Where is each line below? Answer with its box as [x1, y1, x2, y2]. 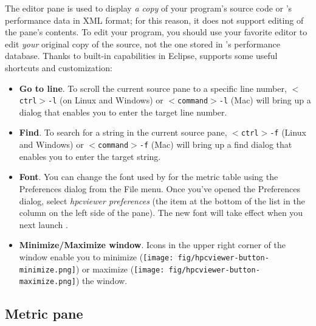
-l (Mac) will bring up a [219, 94, 311, 106]
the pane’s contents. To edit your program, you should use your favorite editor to [5, 26, 307, 38]
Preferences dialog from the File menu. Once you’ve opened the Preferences [19, 182, 300, 195]
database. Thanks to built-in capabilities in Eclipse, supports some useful [5, 49, 278, 62]
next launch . [19, 218, 68, 231]
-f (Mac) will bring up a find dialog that [139, 138, 292, 151]
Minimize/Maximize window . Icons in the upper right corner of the [19, 238, 286, 251]
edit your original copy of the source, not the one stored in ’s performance [5, 37, 280, 50]
